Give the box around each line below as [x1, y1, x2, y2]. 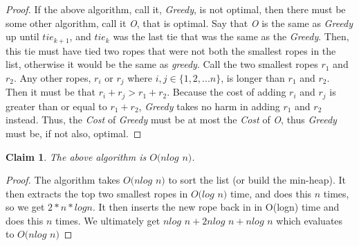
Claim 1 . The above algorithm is [6, 149, 147, 164]
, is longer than [221, 70, 285, 85]
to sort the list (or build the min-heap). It [168, 173, 346, 187]
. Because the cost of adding [167, 85, 286, 99]
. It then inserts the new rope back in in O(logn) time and [92, 200, 340, 214]
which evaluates [276, 213, 343, 227]
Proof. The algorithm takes [6, 173, 120, 187]
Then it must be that [6, 85, 95, 99]
